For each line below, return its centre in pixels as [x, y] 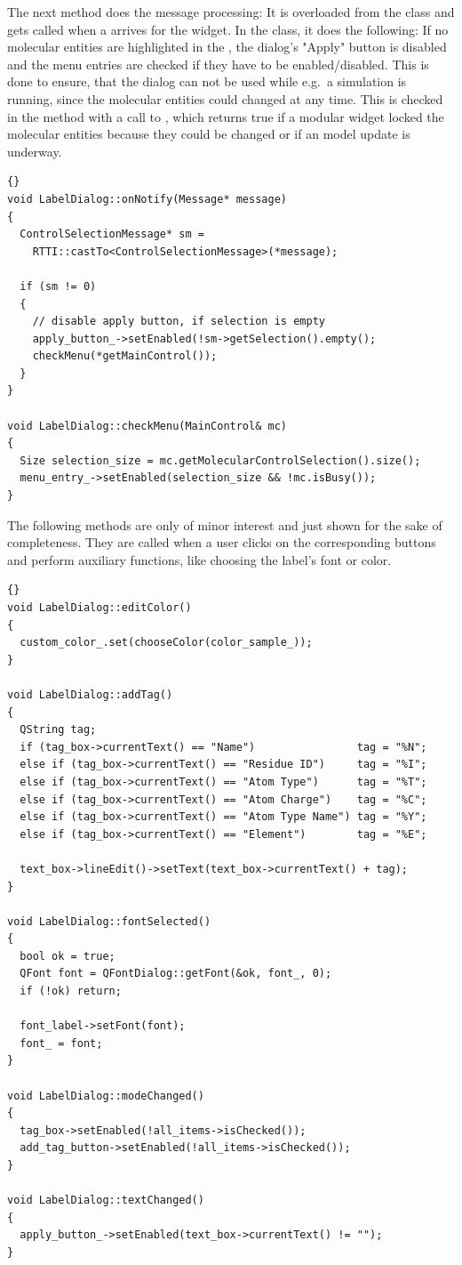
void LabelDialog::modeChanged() [106, 1096]
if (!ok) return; [71, 991]
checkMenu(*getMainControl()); [125, 356]
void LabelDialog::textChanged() [106, 1201]
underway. [35, 151]
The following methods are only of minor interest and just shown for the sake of [225, 524]
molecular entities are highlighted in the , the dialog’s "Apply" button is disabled [227, 47]
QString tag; [58, 730]
